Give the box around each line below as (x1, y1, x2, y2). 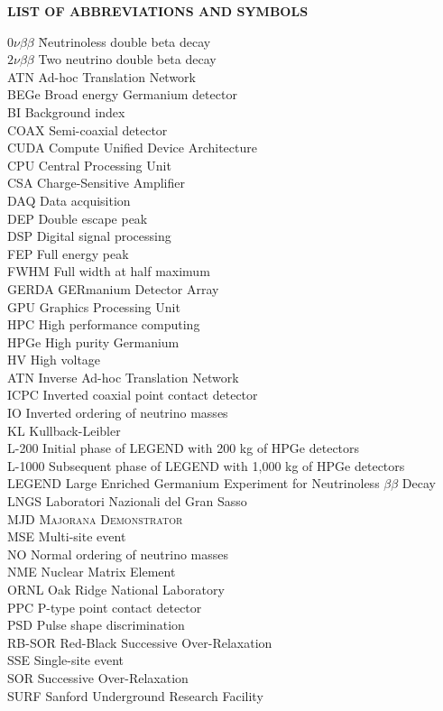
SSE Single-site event (7, 651, 124, 669)
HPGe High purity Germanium (7, 332, 180, 351)
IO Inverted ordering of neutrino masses (7, 403, 228, 422)
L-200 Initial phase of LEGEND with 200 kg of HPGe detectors (7, 439, 360, 457)
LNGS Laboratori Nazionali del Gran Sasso (7, 492, 247, 511)
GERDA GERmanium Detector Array (7, 279, 219, 298)
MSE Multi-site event (7, 527, 126, 546)
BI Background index (7, 102, 125, 121)
